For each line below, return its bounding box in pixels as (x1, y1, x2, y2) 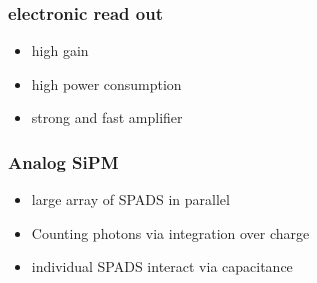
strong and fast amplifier (31, 107, 183, 128)
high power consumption (31, 73, 182, 94)
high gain (31, 40, 89, 61)
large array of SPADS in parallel (31, 189, 230, 210)
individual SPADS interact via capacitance (31, 256, 293, 277)
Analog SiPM (8, 149, 119, 174)
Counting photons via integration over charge (31, 222, 310, 243)
